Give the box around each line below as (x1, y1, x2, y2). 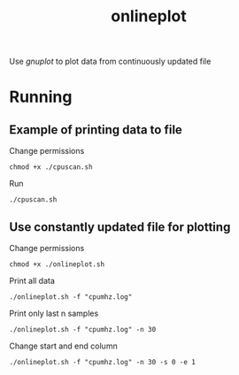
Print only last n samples (9, 308, 99, 318)
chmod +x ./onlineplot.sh (9, 260, 104, 269)
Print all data (9, 276, 56, 286)
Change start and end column (9, 341, 118, 351)
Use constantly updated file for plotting (9, 219, 231, 234)
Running (9, 87, 73, 107)
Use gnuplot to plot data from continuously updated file (9, 56, 212, 67)
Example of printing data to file (9, 122, 183, 137)
